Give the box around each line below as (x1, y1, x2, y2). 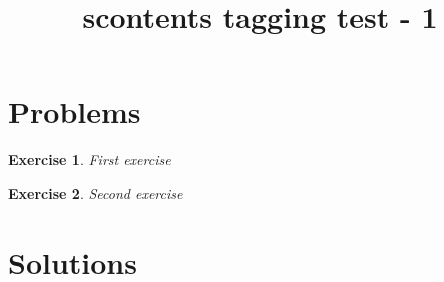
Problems (8, 91, 141, 132)
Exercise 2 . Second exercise (8, 182, 183, 203)
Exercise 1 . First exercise (8, 149, 171, 170)
